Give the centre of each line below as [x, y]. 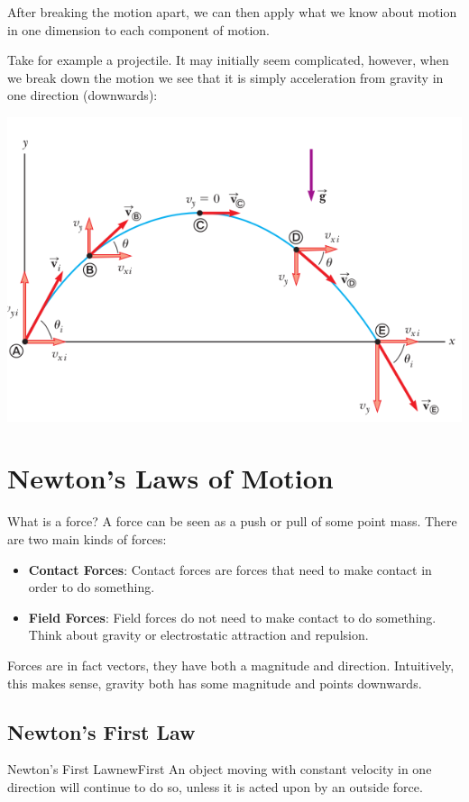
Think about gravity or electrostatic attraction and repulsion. [198, 635]
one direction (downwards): [83, 95]
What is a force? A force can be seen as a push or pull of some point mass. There [232, 521]
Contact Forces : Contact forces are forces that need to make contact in [230, 569]
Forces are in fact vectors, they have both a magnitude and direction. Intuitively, [231, 665]
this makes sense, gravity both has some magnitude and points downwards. [215, 683]
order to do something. [92, 587]
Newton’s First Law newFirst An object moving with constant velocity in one [220, 769]
